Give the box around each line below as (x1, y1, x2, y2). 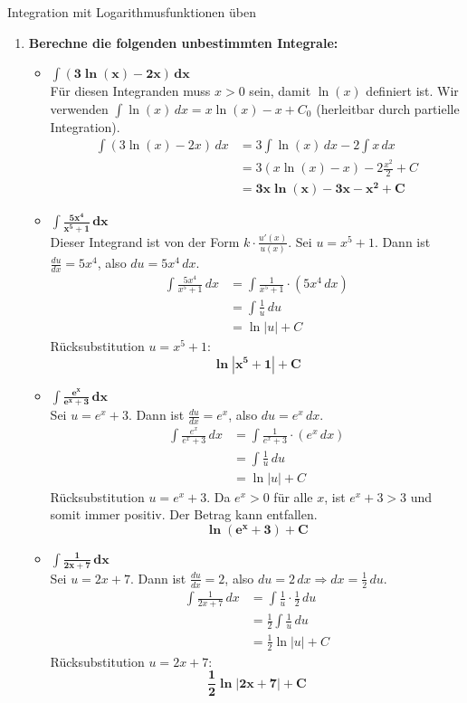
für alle (273, 487, 313, 506)
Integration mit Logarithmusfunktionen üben (7, 3, 256, 21)
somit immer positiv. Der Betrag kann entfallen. (50, 505, 318, 524)
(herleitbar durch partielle (316, 99, 460, 118)
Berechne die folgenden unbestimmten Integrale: (28, 33, 338, 52)
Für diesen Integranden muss (50, 81, 211, 100)
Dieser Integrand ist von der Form (50, 232, 240, 251)
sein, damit (249, 81, 311, 100)
